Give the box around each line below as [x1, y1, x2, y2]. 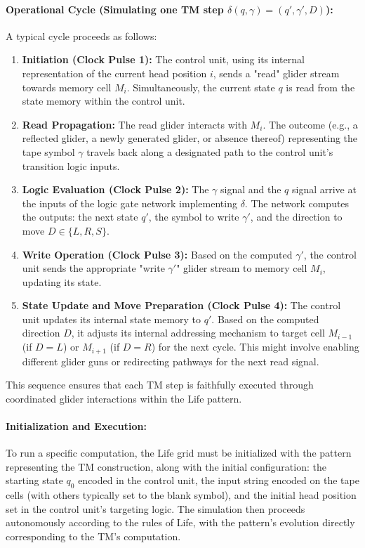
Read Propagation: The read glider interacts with [22, 117, 247, 131]
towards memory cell [22, 79, 112, 94]
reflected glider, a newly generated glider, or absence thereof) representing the [22, 131, 358, 145]
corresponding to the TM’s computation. [6, 528, 181, 543]
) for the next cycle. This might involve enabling [151, 339, 359, 354]
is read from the [286, 79, 355, 94]
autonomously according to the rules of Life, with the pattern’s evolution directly [6, 515, 355, 530]
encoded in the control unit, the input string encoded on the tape [78, 473, 359, 488]
